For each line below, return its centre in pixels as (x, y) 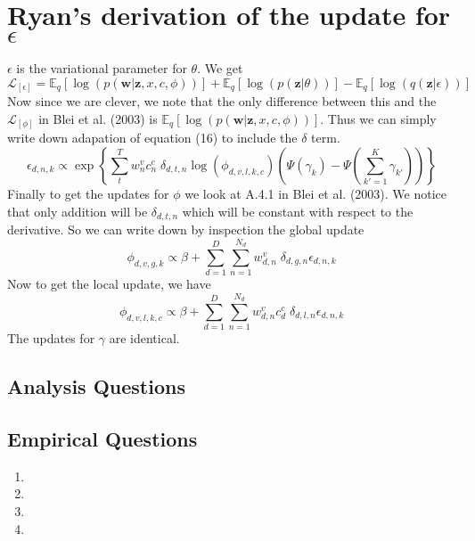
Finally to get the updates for (88, 193)
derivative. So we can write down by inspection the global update (186, 229)
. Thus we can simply (378, 118)
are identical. (144, 338)
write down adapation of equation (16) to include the (152, 138)
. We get (220, 68)
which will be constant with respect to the (298, 211)
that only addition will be (78, 211)
